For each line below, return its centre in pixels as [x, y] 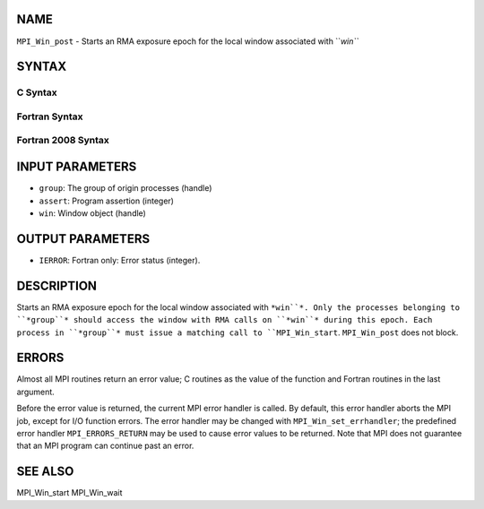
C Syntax [37, 92]
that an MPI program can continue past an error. [105, 446]
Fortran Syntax [50, 116]
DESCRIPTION [57, 285]
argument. [36, 392]
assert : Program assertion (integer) [107, 201]
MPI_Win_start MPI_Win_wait [69, 493]
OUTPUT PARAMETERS [83, 239]
